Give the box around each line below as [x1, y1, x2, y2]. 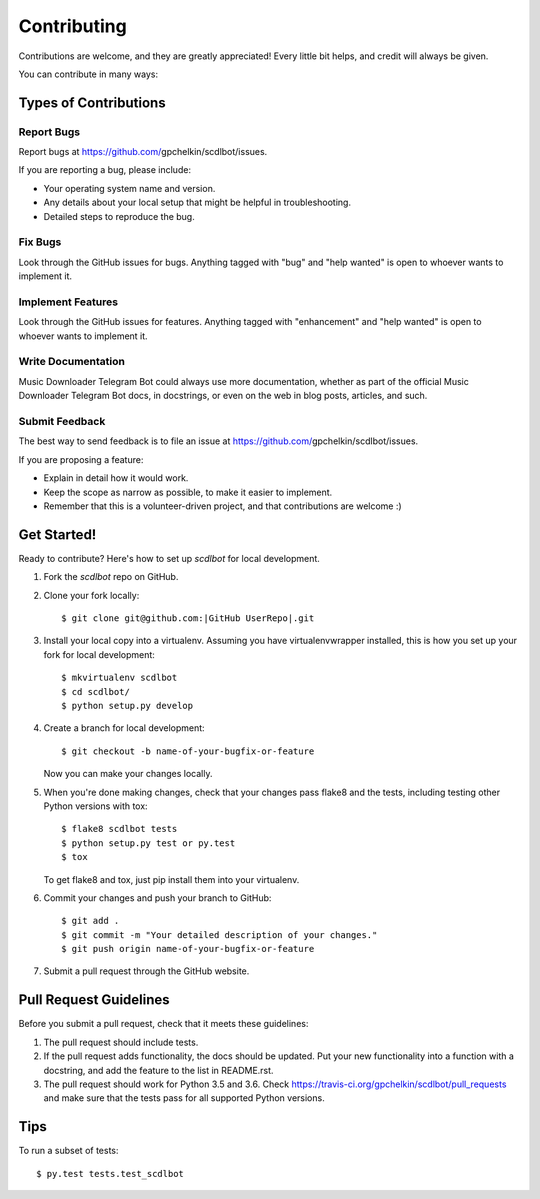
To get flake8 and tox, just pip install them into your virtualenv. [43, 873, 300, 885]
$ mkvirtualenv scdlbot [61, 672, 178, 684]
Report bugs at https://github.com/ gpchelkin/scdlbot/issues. [18, 146, 268, 158]
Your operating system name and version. [43, 182, 216, 194]
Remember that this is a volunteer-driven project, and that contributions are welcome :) [43, 500, 402, 512]
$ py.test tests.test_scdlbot [36, 1168, 185, 1179]
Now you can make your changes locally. [43, 768, 213, 780]
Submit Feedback [18, 415, 106, 429]
